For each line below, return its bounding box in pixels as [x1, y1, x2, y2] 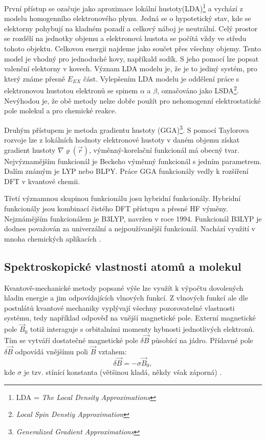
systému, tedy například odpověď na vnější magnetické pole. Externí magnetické [4, 312, 256, 323]
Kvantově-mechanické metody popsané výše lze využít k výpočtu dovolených [4, 282, 243, 293]
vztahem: [98, 346, 127, 356]
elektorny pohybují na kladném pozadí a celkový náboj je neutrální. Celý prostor [4, 23, 258, 33]
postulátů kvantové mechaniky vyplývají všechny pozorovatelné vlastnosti [4, 302, 235, 313]
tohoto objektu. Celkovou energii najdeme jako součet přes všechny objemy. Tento [4, 43, 261, 54]
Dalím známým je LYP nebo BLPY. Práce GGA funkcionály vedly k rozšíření [4, 166, 249, 176]
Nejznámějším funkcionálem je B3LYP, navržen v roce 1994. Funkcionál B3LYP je [4, 213, 262, 224]
